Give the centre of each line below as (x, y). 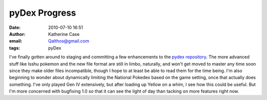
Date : (15, 27)
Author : (17, 34)
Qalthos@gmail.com (69, 41)
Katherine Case (64, 34)
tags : (15, 48)
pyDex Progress (43, 13)
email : (16, 41)
